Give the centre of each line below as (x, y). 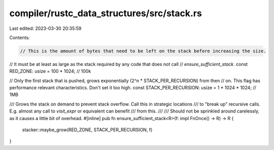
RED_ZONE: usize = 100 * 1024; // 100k (50, 71)
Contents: (20, 37)
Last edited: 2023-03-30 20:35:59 (45, 28)
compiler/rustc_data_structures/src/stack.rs (106, 13)
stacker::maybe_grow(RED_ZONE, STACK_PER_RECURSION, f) (87, 130)
